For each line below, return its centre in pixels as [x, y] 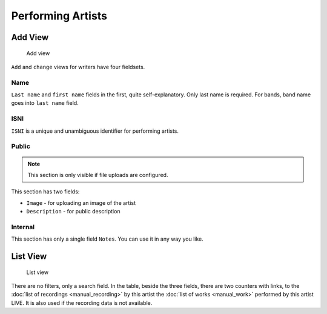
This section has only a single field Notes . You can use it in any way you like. [107, 239]
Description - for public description [73, 212]
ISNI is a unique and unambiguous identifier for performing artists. [95, 131]
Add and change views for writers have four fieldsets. [78, 67]
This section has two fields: [45, 192]
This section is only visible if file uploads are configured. [98, 175]
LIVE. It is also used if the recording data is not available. [82, 302]
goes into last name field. [45, 103]
